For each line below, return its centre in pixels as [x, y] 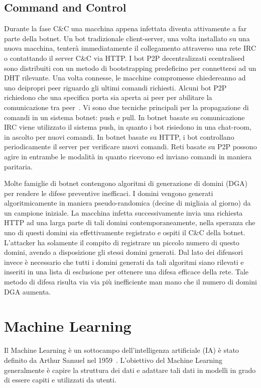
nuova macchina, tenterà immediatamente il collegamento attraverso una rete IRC [130, 48]
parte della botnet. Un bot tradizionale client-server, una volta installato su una [127, 38]
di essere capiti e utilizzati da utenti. [60, 380]
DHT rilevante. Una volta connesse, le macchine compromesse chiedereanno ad [125, 78]
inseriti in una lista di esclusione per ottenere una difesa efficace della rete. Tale [126, 272]
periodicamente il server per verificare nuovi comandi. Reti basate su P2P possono [130, 147]
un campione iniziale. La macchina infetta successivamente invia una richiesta [123, 212]
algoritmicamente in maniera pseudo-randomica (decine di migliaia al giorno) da [127, 203]
